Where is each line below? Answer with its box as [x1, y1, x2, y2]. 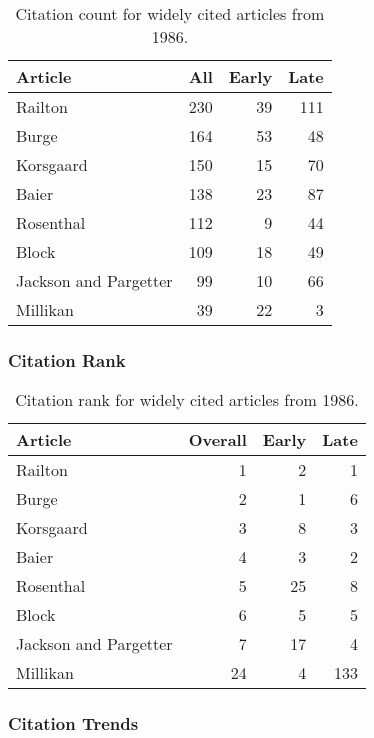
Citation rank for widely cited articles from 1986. [15, 388, 359, 412]
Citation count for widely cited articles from [15, 2, 325, 25]
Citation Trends [8, 711, 139, 736]
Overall [188, 428, 247, 452]
